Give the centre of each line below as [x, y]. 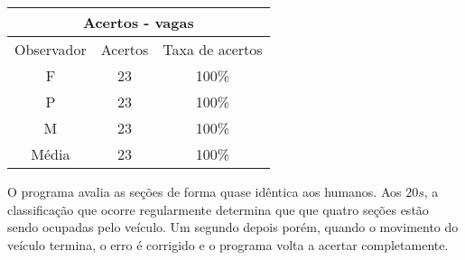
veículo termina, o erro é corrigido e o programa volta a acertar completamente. [228, 244]
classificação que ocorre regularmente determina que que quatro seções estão [218, 209]
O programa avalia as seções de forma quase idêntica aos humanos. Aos [205, 191]
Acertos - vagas [139, 22]
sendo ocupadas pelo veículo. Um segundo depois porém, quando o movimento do [233, 227]
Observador [51, 49]
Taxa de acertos [213, 49]
